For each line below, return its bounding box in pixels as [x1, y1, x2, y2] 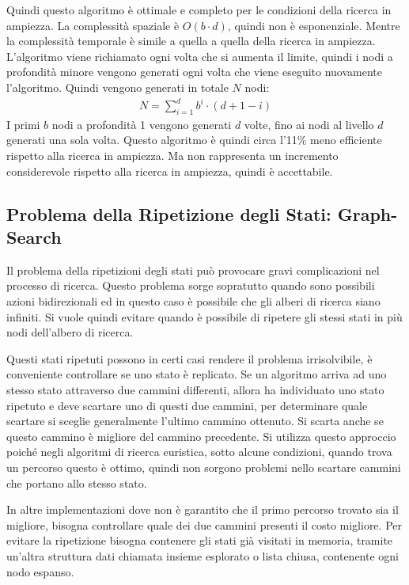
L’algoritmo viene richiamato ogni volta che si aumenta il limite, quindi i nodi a [6, 47, 393, 64]
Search [6, 225, 62, 249]
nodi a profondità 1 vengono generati [51, 116, 232, 132]
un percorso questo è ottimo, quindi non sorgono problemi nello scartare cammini [6, 458, 401, 475]
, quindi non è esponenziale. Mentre [227, 17, 400, 33]
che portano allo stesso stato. [6, 474, 147, 491]
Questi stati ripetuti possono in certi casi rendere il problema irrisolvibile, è [6, 350, 373, 367]
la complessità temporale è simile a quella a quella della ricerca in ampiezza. [6, 32, 376, 49]
